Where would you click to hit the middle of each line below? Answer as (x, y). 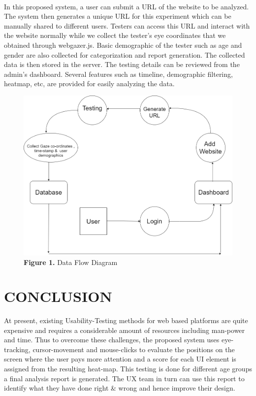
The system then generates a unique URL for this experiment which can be (118, 16)
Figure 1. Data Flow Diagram (71, 262)
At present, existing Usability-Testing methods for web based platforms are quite (126, 320)
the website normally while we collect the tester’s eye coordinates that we (115, 35)
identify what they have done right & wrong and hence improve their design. (120, 388)
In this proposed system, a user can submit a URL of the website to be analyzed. (127, 6)
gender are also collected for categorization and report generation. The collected (125, 54)
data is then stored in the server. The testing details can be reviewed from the (122, 64)
